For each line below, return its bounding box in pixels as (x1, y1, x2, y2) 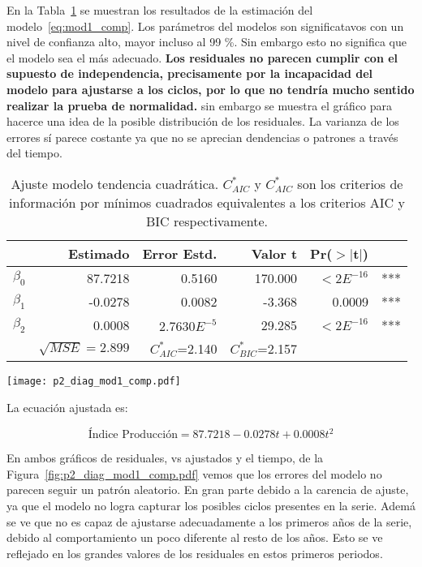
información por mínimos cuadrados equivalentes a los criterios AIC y (9, 192, 405, 212)
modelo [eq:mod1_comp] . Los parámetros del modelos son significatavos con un (6, 17, 404, 34)
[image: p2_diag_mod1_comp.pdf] (6, 375, 181, 387)
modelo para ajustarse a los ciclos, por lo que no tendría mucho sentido (6, 80, 415, 97)
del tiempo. (6, 144, 62, 161)
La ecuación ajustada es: (6, 398, 128, 415)
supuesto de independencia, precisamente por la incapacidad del (6, 65, 373, 82)
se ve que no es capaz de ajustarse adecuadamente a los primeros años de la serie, (6, 513, 412, 530)
